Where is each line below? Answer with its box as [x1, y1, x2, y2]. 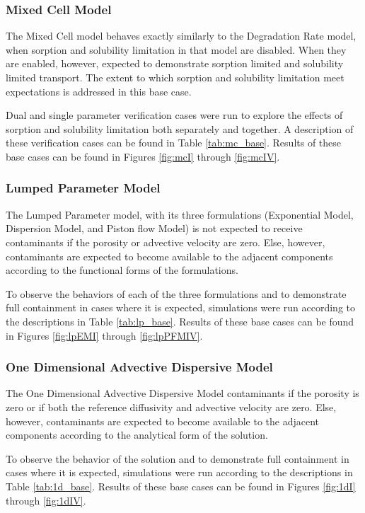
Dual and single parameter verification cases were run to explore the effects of [6, 108, 343, 122]
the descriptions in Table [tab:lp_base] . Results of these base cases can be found [6, 313, 354, 328]
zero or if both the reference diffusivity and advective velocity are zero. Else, [6, 399, 337, 414]
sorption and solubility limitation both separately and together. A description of [6, 121, 354, 136]
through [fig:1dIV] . [6, 492, 86, 507]
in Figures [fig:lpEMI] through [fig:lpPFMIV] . [6, 328, 203, 342]
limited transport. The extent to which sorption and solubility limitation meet [6, 70, 344, 84]
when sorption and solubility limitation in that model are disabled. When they [6, 42, 347, 57]
